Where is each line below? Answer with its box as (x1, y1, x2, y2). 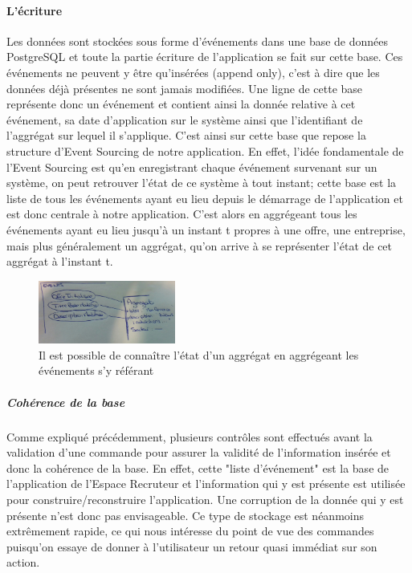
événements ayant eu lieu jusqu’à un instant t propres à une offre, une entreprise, (6, 221, 406, 238)
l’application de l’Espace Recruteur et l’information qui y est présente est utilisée (6, 475, 406, 492)
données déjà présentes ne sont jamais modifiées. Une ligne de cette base (6, 79, 363, 96)
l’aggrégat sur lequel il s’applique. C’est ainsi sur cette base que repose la (6, 127, 366, 144)
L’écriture (6, 2, 63, 18)
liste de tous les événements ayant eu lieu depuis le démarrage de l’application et (6, 189, 403, 206)
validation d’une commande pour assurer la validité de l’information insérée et (6, 444, 391, 461)
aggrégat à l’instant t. (6, 253, 113, 270)
